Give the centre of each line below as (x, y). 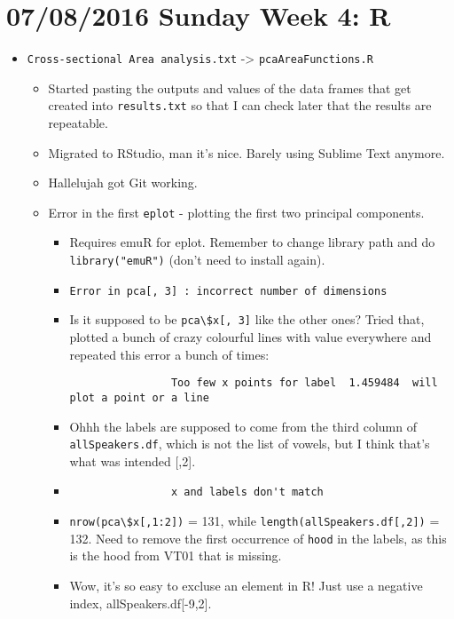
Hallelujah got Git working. (123, 183)
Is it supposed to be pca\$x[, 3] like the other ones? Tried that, (247, 319)
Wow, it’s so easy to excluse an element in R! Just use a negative (246, 585)
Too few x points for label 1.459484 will (304, 383)
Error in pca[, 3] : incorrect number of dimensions (228, 291)
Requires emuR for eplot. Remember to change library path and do (252, 242)
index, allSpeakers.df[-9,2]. (141, 603)
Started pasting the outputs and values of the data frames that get (230, 87)
